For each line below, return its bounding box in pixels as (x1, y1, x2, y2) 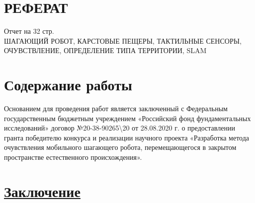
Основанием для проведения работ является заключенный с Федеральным (4, 103, 228, 114)
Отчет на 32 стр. (4, 26, 54, 36)
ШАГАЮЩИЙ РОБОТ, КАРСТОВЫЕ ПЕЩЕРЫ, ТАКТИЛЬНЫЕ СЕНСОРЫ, (4, 35, 242, 46)
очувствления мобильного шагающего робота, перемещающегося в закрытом (4, 142, 237, 152)
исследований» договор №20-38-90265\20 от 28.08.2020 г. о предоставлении (4, 123, 235, 133)
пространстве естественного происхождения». (4, 152, 142, 162)
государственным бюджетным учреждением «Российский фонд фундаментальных (4, 113, 251, 123)
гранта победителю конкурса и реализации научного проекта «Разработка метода (4, 132, 250, 142)
